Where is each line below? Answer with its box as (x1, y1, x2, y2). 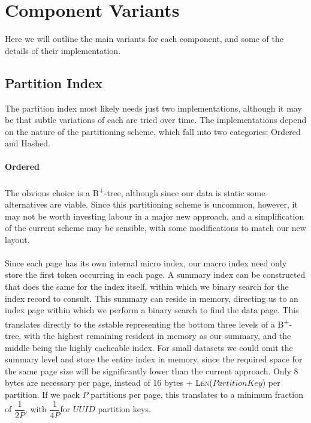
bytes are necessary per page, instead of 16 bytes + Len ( (5, 376, 213, 389)
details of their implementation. (5, 44, 121, 56)
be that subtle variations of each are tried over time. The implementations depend (5, 113, 307, 126)
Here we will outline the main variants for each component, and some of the (5, 32, 283, 45)
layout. (5, 233, 30, 245)
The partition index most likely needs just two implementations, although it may (5, 101, 302, 114)
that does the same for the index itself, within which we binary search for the (5, 280, 289, 293)
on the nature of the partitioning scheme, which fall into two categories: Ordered (5, 125, 301, 137)
